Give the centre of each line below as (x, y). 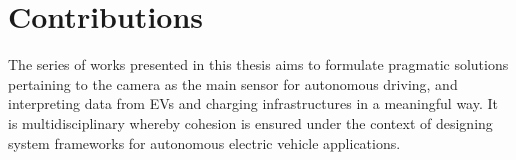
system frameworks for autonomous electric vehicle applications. (204, 142)
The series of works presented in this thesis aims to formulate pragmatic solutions (258, 64)
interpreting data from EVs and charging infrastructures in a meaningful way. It (253, 103)
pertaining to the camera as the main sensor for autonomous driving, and (233, 83)
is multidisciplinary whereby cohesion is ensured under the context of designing (250, 122)
